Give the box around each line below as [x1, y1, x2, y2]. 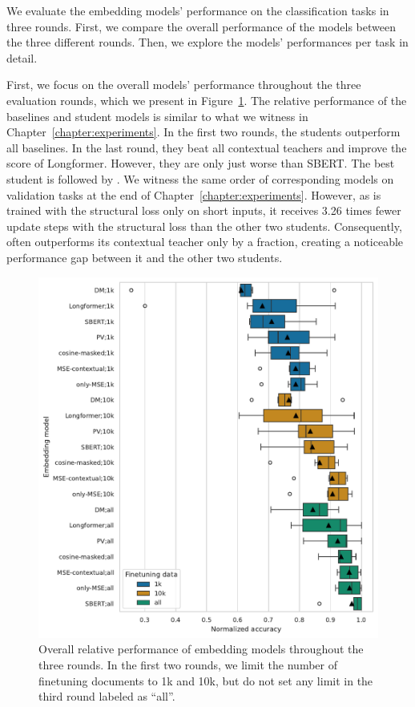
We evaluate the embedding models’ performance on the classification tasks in [6, 2, 389, 18]
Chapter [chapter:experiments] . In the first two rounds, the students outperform [6, 123, 401, 140]
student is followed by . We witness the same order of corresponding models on [6, 170, 394, 187]
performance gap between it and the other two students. [6, 248, 283, 265]
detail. [6, 49, 38, 66]
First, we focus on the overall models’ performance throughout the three [6, 76, 361, 93]
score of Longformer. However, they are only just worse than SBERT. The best [6, 155, 395, 172]
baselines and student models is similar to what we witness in [6, 107, 308, 124]
